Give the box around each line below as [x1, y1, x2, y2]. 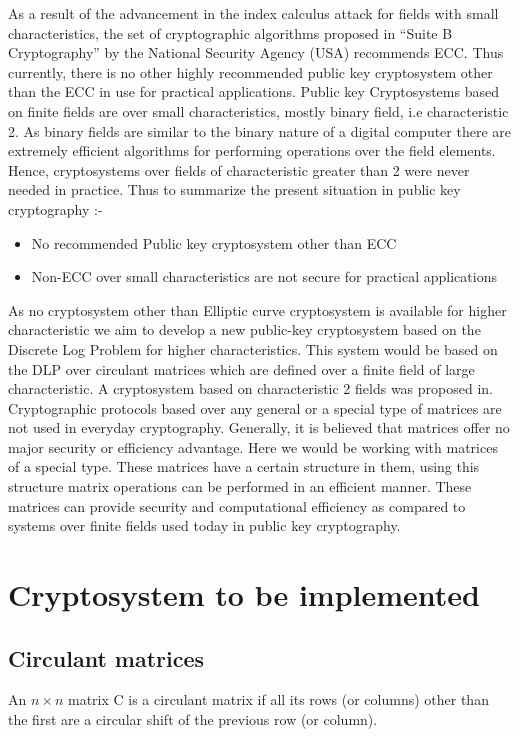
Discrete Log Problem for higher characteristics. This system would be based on [8, 338, 498, 359]
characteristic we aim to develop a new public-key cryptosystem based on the [8, 319, 481, 340]
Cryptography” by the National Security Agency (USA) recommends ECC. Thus [8, 42, 504, 63]
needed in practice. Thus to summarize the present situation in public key [8, 179, 461, 200]
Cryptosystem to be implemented [8, 574, 480, 615]
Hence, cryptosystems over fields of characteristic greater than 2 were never [8, 159, 470, 180]
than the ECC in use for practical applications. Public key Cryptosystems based [8, 81, 499, 102]
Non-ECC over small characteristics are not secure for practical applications [31, 266, 497, 287]
